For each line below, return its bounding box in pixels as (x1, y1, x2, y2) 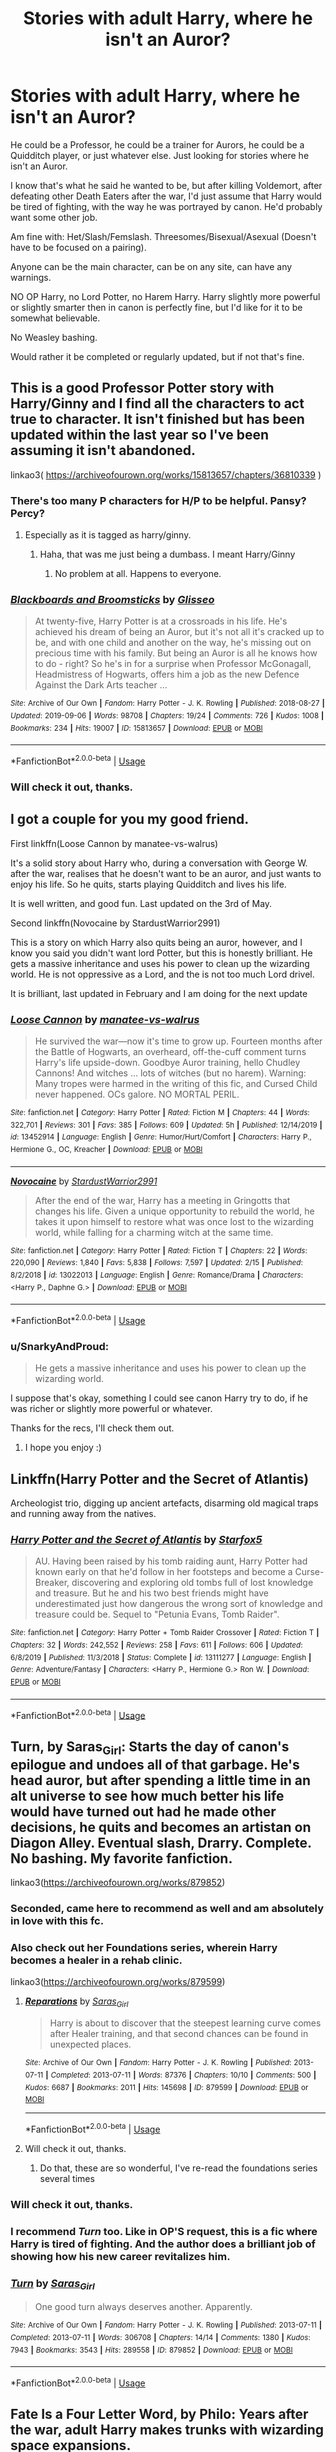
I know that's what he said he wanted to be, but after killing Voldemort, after (10, 179, 323, 191)
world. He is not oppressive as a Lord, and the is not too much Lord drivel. (10, 968, 315, 980)
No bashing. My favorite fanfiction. (10, 1850, 233, 1867)
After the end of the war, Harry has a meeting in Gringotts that (34, 1194, 291, 1206)
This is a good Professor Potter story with (10, 380, 275, 397)
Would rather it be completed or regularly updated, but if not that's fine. (10, 350, 305, 362)
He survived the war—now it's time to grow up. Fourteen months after (34, 1035, 323, 1047)
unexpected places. (49, 2038, 132, 2051)
